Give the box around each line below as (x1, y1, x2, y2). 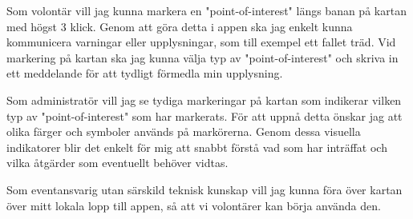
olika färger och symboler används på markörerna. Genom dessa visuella (6, 123, 361, 140)
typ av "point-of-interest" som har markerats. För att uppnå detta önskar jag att (6, 107, 403, 124)
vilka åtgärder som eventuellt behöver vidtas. (6, 154, 229, 171)
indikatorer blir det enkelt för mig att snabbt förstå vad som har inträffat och (6, 138, 387, 155)
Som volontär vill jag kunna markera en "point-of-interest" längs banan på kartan (6, 2, 407, 18)
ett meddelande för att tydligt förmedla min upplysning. (6, 65, 283, 82)
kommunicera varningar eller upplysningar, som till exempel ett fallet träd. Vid (6, 34, 396, 50)
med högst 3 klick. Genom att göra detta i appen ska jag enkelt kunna (6, 18, 353, 34)
